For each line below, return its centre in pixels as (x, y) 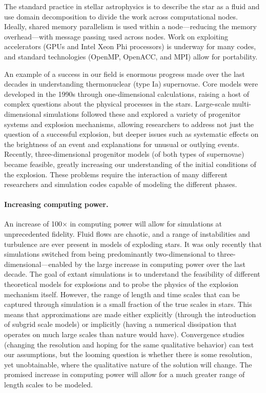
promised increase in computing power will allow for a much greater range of (125, 374)
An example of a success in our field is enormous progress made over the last (125, 74)
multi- (242, 104)
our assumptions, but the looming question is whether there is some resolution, (128, 354)
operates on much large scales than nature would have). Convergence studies (124, 334)
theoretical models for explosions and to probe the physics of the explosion (121, 284)
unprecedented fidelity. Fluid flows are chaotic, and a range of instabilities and (127, 234)
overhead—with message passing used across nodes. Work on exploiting (116, 36)
